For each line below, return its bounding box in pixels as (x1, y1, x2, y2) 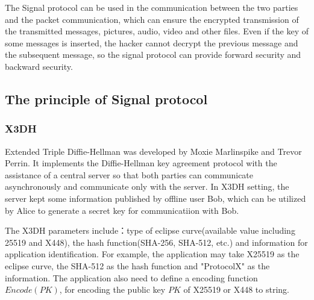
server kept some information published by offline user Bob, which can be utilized (5, 192, 306, 204)
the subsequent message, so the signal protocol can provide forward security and (5, 48, 301, 61)
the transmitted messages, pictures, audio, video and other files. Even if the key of (5, 25, 309, 37)
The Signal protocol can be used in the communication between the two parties (5, 1, 298, 13)
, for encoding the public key (59, 283, 166, 296)
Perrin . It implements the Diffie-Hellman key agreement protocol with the (5, 157, 277, 169)
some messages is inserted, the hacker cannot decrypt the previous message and (5, 36, 298, 49)
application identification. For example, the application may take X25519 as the (5, 248, 300, 260)
